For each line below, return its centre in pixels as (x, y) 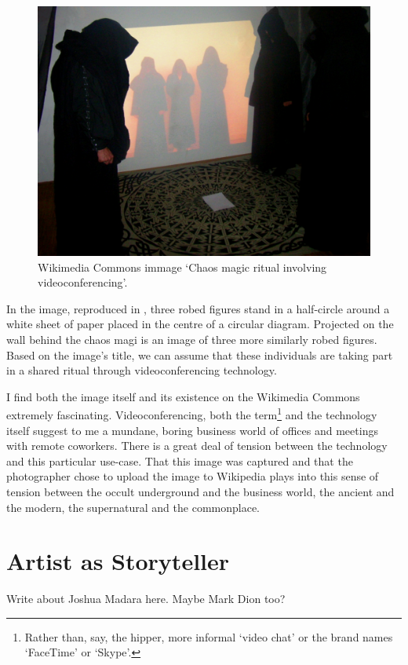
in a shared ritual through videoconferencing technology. (142, 370)
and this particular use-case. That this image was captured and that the (180, 460)
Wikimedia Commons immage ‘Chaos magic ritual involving (182, 267)
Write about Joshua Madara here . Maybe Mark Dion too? (146, 599)
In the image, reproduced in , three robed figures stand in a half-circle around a (198, 308)
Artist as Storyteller (118, 561)
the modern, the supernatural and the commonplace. (133, 507)
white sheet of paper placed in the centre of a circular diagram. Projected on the (200, 324)
